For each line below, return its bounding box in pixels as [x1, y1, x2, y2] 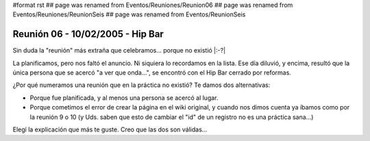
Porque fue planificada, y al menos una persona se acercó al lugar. [29, 93, 219, 102]
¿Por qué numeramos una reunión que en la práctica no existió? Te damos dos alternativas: [12, 81, 271, 89]
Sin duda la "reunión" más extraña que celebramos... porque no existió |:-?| [12, 47, 226, 55]
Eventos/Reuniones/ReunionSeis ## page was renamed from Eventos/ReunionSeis [12, 10, 246, 18]
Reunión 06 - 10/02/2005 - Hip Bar [12, 28, 164, 40]
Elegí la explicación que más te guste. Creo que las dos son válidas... [12, 125, 208, 133]
